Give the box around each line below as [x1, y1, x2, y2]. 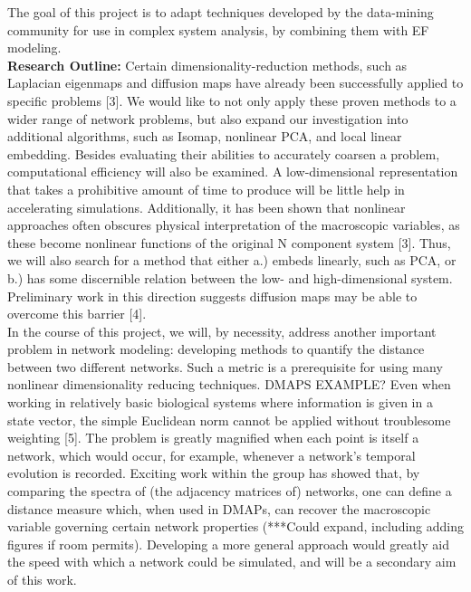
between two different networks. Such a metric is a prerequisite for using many [7, 357, 443, 376]
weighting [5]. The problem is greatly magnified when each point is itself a [7, 428, 419, 447]
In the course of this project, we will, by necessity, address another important [7, 321, 437, 340]
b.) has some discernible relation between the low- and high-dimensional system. [7, 268, 453, 287]
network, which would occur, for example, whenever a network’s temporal [7, 445, 416, 464]
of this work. [7, 570, 77, 588]
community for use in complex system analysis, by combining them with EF [7, 20, 429, 39]
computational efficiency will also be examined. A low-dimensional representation [7, 162, 458, 181]
